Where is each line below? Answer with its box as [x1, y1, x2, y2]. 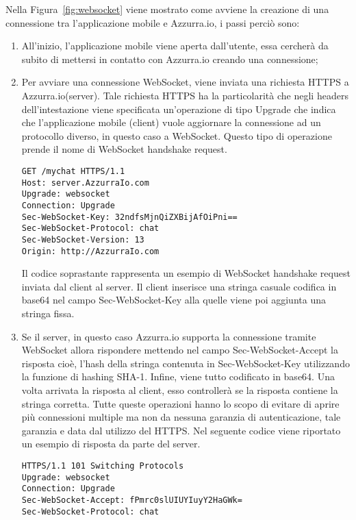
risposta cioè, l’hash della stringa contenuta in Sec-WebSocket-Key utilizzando [21, 356, 350, 370]
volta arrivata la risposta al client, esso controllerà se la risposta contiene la [21, 382, 338, 397]
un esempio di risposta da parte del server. [21, 436, 201, 451]
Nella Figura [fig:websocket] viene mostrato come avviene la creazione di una [5, 2, 329, 16]
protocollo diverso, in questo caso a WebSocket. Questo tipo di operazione [21, 128, 332, 143]
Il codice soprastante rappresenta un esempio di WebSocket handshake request [21, 266, 351, 280]
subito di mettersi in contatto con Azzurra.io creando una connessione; [21, 51, 318, 66]
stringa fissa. [21, 306, 75, 320]
